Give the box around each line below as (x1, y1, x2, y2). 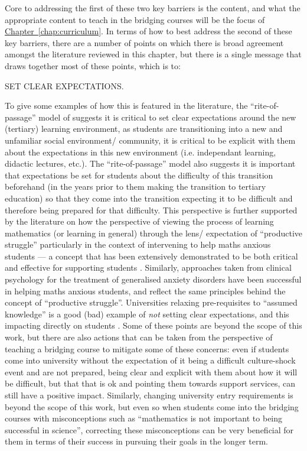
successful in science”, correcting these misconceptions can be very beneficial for (5, 423, 294, 436)
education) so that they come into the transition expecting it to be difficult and (5, 192, 293, 204)
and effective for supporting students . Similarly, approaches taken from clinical (5, 261, 292, 274)
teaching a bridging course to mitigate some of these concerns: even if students (5, 342, 289, 355)
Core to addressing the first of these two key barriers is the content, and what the (5, 2, 301, 14)
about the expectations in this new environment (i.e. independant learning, (5, 145, 276, 158)
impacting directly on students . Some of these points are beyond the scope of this (5, 319, 302, 332)
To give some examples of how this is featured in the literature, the (5, 99, 248, 112)
